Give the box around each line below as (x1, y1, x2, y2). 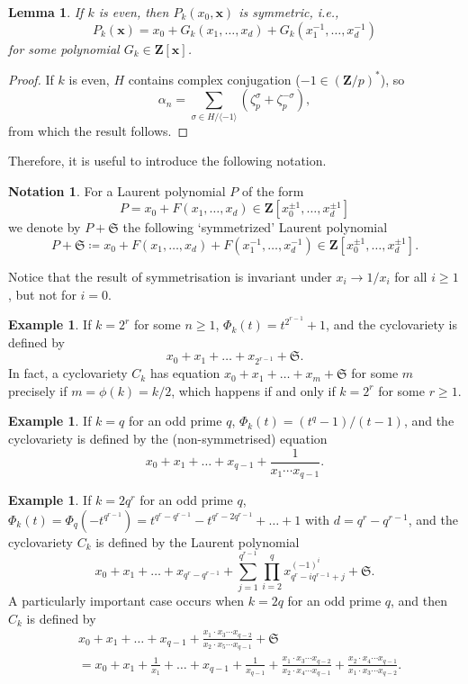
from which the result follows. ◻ (8, 121, 189, 139)
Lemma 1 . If (8, 3, 84, 21)
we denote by (8, 218, 81, 237)
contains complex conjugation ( (128, 69, 301, 88)
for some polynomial (8, 39, 120, 58)
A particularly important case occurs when (8, 590, 245, 609)
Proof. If (8, 69, 54, 88)
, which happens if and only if (171, 381, 336, 400)
